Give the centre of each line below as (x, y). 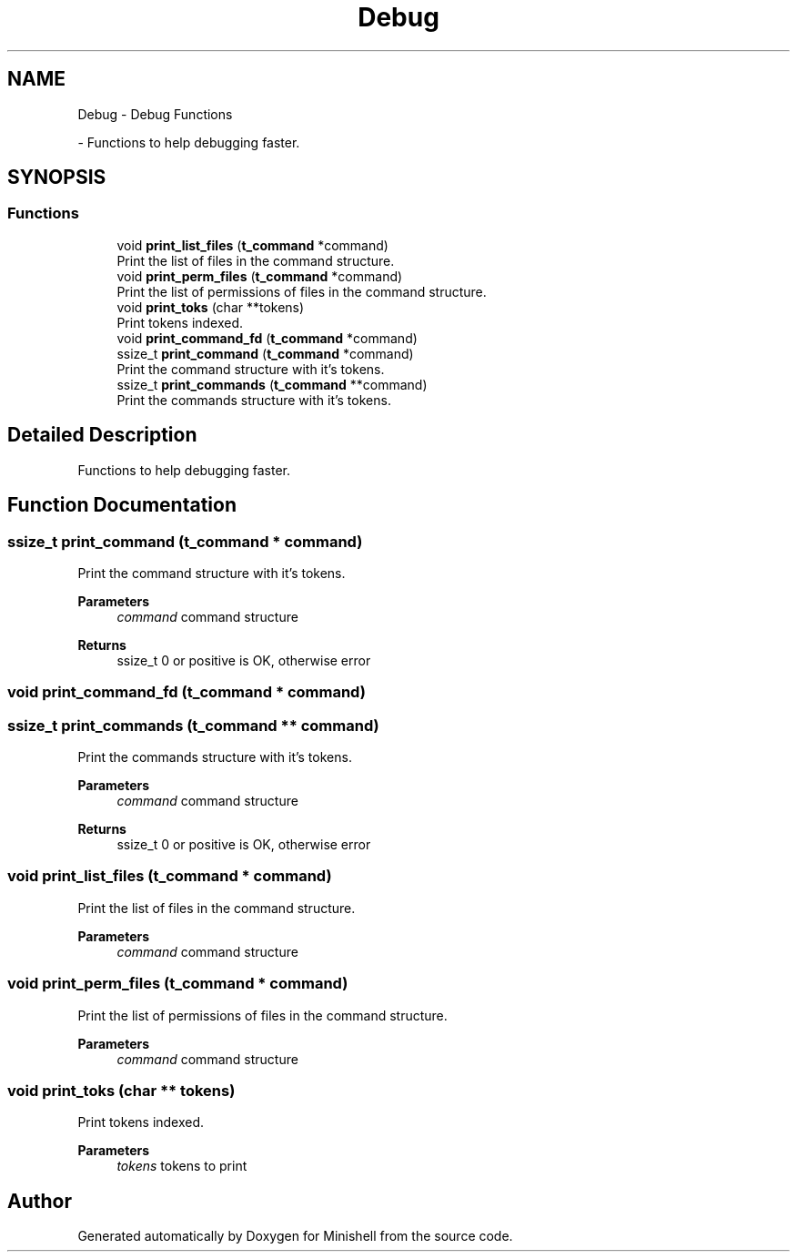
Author (40, 1201)
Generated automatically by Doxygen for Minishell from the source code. (295, 1236)
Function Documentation (122, 505)
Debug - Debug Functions (155, 114)
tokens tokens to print (182, 1166)
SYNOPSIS (57, 178)
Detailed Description (102, 435)
